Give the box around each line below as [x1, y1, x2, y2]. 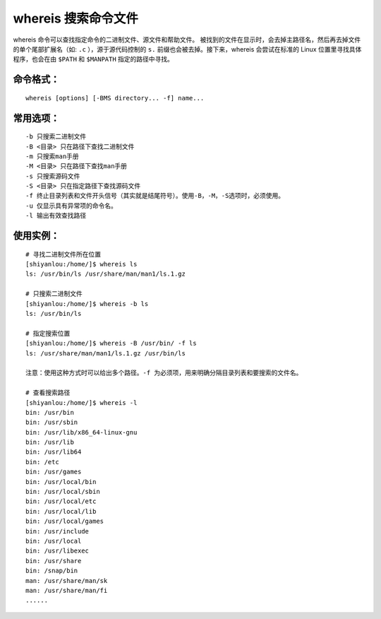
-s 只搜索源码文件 [25, 172, 80, 180]
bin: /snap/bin [25, 567, 78, 575]
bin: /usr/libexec [25, 547, 90, 555]
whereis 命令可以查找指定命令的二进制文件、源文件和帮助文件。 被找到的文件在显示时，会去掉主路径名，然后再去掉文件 [13, 35, 361, 44]
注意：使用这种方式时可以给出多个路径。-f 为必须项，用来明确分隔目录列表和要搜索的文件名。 [25, 369, 303, 377]
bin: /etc [25, 458, 59, 466]
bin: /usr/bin [25, 408, 74, 416]
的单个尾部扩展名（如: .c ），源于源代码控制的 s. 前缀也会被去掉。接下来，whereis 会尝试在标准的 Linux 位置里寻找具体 [13, 45, 362, 53]
